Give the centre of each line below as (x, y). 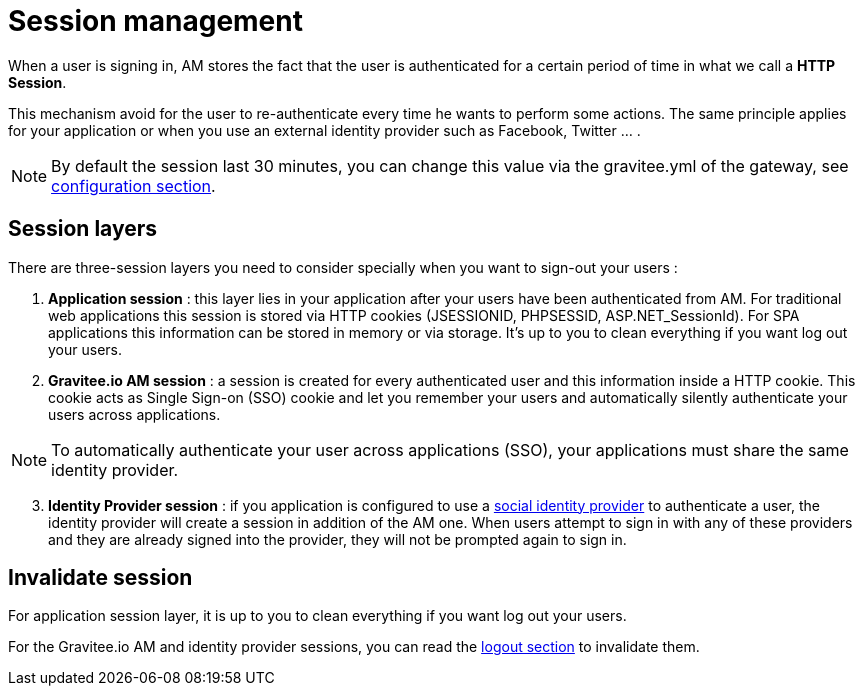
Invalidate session (100, 578)
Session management (155, 21)
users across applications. (134, 414)
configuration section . (133, 185)
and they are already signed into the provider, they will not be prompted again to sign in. (337, 539)
